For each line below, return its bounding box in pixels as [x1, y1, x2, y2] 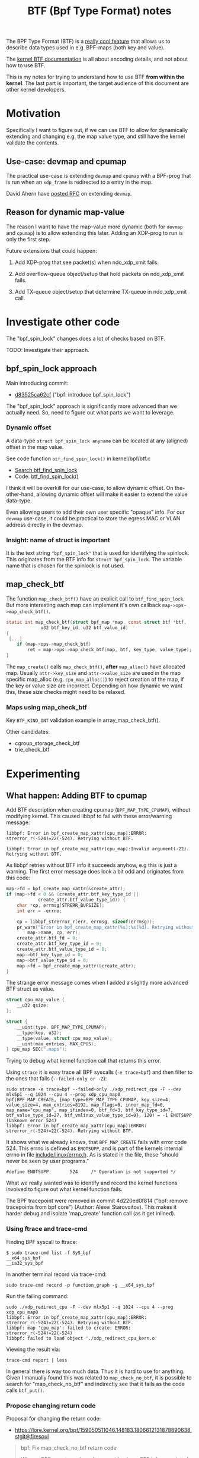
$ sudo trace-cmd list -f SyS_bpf [6, 1250, 92, 1256]
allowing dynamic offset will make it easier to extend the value [36, 491, 188, 498]
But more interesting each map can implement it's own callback [6, 601, 161, 608]
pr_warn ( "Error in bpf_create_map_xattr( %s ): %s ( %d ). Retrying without [17, 924, 195, 930]
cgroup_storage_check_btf [14, 740, 80, 747]
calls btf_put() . [6, 1387, 44, 1394]
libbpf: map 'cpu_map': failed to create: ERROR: [6, 1325, 131, 1331]
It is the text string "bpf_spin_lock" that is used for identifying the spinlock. [6, 549, 190, 557]
